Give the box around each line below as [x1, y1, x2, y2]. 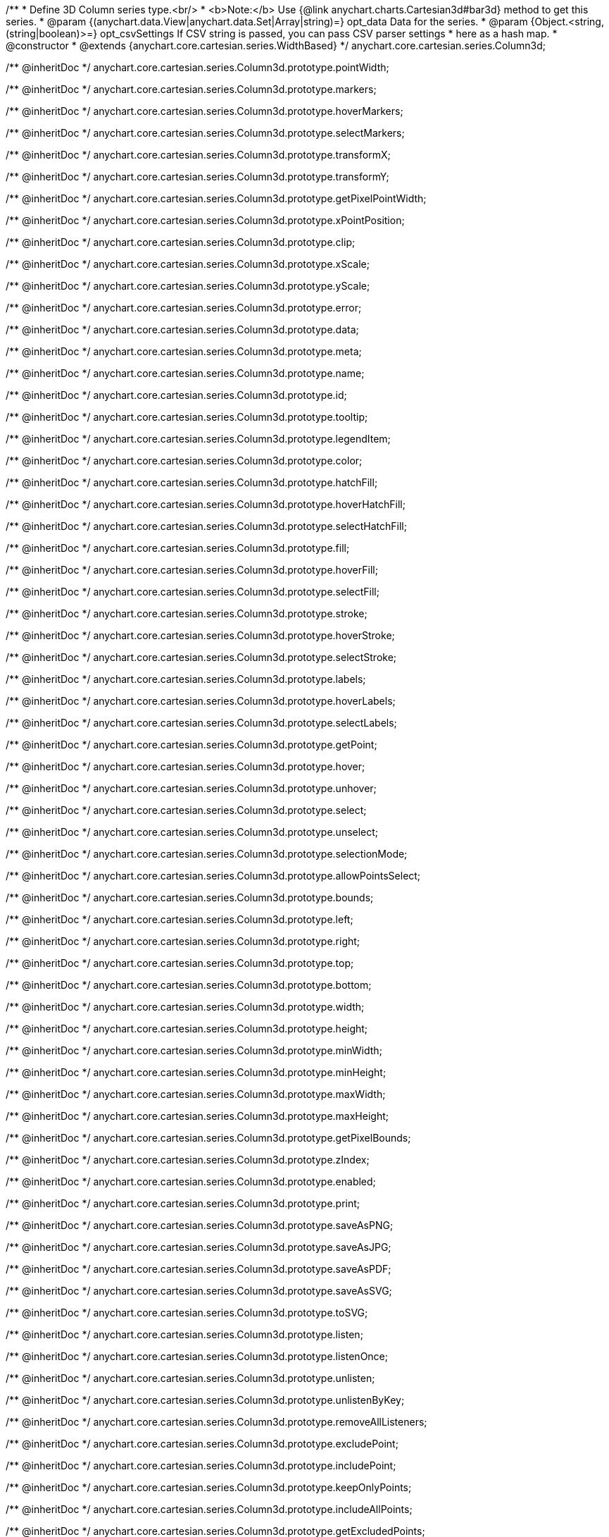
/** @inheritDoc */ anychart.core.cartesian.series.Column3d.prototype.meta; [6, 345, 362, 357]
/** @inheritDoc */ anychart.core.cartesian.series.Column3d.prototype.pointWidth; [6, 61, 389, 73]
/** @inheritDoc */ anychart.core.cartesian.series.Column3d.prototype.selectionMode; [6, 848, 408, 860]
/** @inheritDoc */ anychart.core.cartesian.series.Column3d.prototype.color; [6, 455, 363, 467]
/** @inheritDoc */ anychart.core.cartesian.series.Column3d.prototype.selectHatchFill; [6, 520, 407, 532]
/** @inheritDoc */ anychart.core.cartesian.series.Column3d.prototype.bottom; [6, 979, 372, 991]
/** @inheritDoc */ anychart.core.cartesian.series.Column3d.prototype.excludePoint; [6, 1438, 398, 1450]
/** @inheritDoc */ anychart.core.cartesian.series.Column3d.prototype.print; [6, 1197, 360, 1209]
